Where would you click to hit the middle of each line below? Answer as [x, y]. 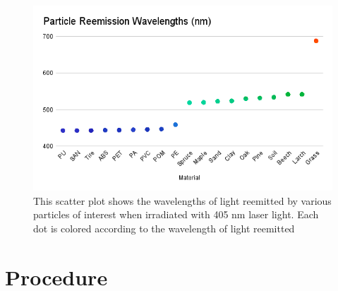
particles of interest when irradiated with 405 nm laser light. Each [176, 214]
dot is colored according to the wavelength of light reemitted [164, 228]
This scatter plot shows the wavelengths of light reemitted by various [182, 200]
